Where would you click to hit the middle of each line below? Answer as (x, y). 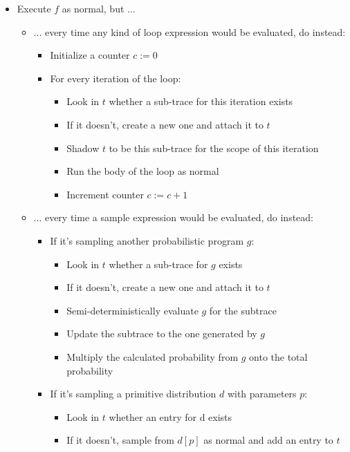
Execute (34, 8)
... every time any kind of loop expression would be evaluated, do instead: (190, 31)
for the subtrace (243, 310)
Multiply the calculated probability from (153, 356)
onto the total (278, 356)
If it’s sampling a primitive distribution (133, 394)
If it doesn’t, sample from (120, 440)
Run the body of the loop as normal (143, 171)
